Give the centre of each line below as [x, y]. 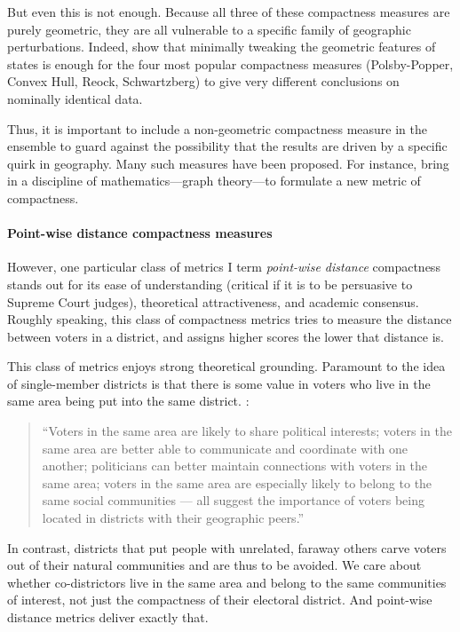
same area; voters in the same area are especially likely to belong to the [237, 482]
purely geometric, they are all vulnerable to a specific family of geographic [209, 29]
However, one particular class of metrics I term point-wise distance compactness [224, 267]
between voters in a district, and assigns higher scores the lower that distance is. [226, 336]
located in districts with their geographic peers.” [173, 518]
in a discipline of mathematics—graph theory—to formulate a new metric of [214, 181]
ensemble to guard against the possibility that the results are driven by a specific [227, 146]
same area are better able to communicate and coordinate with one [225, 448]
